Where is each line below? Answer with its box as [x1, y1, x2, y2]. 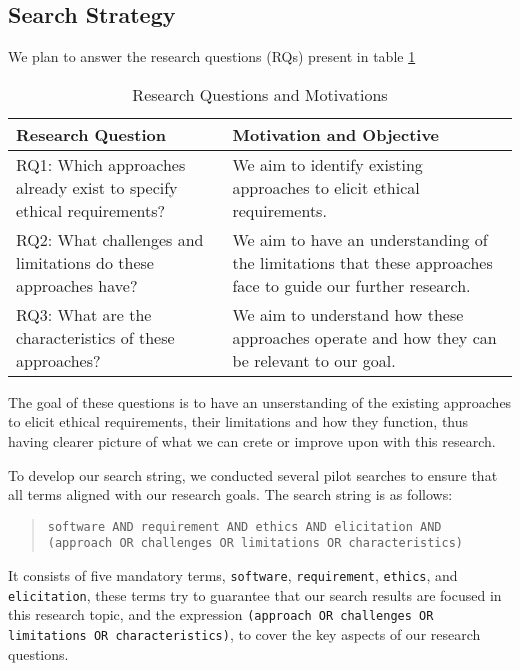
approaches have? [16, 273, 138, 297]
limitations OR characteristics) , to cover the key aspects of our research [8, 624, 481, 645]
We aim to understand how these [232, 302, 464, 326]
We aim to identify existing [232, 152, 423, 176]
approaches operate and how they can [232, 325, 497, 349]
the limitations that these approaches [232, 250, 493, 274]
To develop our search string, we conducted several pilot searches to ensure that [8, 464, 498, 485]
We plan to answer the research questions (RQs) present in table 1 [8, 46, 416, 67]
